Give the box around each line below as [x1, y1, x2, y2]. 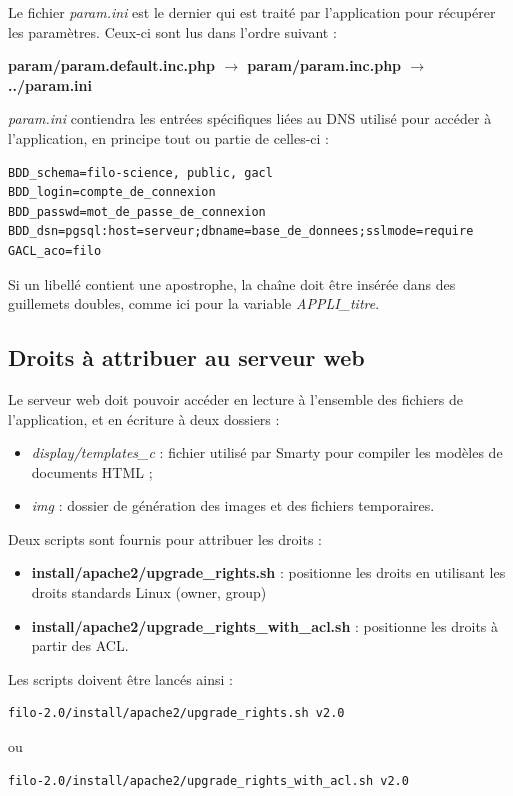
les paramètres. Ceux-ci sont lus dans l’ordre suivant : [8, 21, 337, 42]
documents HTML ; [31, 461, 153, 482]
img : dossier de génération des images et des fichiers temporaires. [31, 495, 435, 516]
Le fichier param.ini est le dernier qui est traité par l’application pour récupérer [8, 2, 496, 22]
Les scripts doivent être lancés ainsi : [8, 668, 234, 689]
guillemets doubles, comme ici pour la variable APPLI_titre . [8, 293, 380, 314]
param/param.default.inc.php [8, 55, 215, 76]
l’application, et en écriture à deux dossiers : [8, 408, 280, 429]
